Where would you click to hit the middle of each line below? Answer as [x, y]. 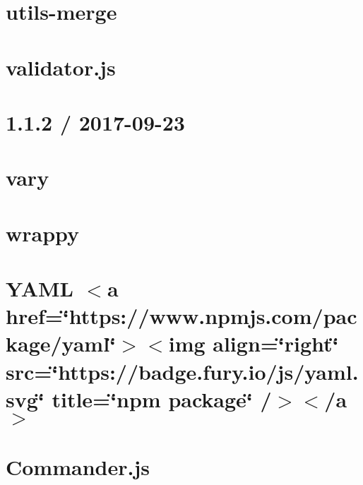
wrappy [43, 233]
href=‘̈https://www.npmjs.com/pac [181, 316]
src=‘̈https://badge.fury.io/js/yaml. [182, 371]
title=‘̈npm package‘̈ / [162, 399]
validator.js [61, 67]
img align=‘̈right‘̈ [254, 343]
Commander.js [78, 467]
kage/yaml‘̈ [61, 343]
